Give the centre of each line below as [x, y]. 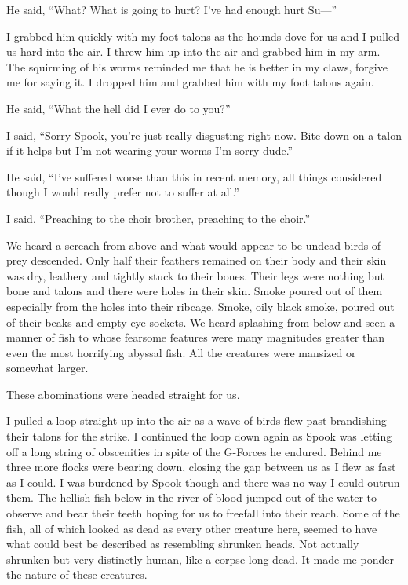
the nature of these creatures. [77, 574]
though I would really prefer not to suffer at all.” [123, 192]
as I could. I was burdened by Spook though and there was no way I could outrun [203, 482]
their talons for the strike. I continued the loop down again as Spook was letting [199, 436]
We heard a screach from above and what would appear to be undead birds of [194, 245]
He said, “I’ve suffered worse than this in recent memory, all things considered [194, 176]
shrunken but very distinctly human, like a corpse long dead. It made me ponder [200, 559]
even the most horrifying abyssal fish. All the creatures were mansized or [181, 352]
